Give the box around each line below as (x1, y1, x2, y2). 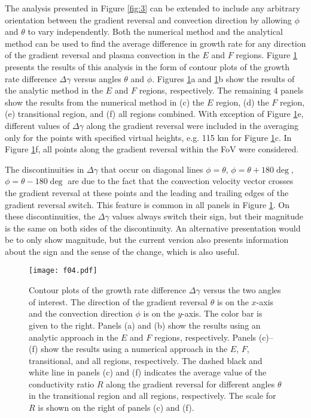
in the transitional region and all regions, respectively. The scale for (29, 389, 276, 402)
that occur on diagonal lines (100, 163, 203, 175)
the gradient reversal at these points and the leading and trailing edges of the (5, 186, 289, 199)
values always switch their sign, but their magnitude (112, 210, 304, 222)
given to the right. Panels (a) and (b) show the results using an (29, 318, 261, 331)
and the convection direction (29, 307, 133, 320)
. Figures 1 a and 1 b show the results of (152, 72, 295, 85)
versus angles (74, 72, 121, 85)
